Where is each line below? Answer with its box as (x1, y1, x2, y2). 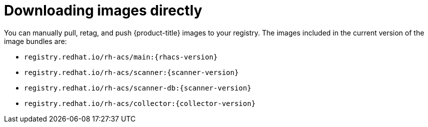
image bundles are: (4, 36, 67, 45)
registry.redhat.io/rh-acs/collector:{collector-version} (24, 99, 256, 107)
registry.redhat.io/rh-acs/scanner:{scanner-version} (24, 68, 239, 76)
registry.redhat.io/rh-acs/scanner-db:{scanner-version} (24, 83, 252, 92)
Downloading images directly (4, 2, 202, 19)
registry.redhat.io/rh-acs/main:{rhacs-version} (24, 52, 218, 61)
